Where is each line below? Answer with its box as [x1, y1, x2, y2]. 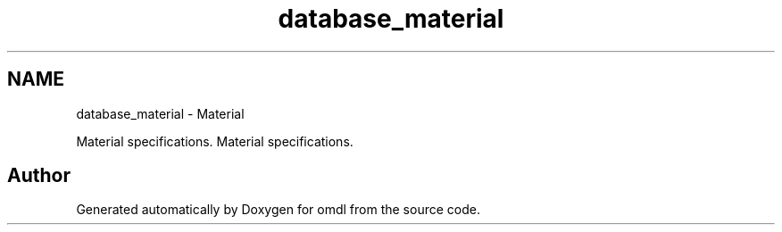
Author [7, 164, 71, 187]
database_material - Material [76, 105, 245, 121]
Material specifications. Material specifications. [76, 133, 354, 149]
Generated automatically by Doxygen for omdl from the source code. [76, 202, 480, 218]
